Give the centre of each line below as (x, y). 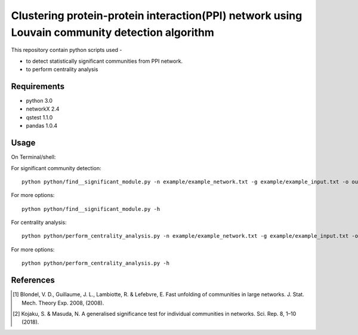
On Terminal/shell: (33, 157)
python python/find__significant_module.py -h (91, 209)
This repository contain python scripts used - (67, 50)
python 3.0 (39, 101)
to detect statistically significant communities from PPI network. (104, 61)
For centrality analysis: (39, 222)
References (33, 280)
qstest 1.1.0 (39, 117)
